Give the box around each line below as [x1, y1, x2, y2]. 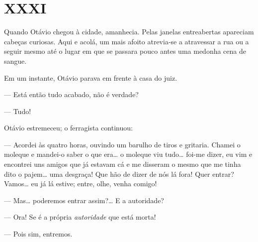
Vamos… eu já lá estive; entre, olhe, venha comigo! [4, 178, 157, 189]
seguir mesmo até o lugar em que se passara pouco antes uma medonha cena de [4, 46, 246, 56]
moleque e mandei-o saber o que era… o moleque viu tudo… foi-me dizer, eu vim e [4, 149, 253, 159]
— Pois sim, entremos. [4, 229, 73, 239]
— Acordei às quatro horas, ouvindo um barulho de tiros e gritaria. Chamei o [4, 139, 241, 149]
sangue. [4, 55, 27, 66]
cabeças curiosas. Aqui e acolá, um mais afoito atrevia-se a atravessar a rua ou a [4, 36, 249, 46]
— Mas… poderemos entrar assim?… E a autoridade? [4, 195, 164, 205]
